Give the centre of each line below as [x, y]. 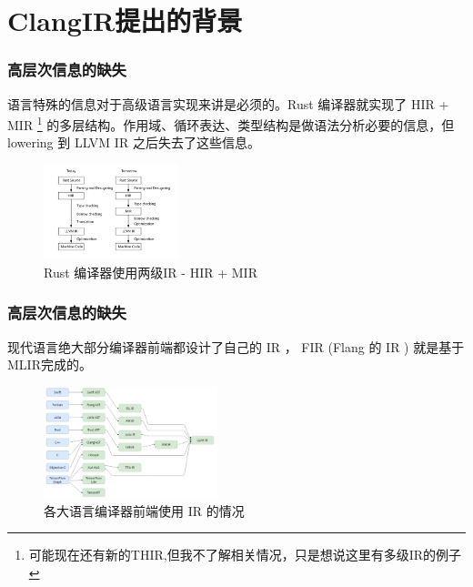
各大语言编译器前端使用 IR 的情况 [144, 510]
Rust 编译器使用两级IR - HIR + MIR [151, 272]
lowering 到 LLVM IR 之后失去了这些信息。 [134, 142]
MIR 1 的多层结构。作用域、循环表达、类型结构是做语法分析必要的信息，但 [231, 123]
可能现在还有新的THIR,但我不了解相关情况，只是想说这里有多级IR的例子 [245, 555]
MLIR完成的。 [50, 364]
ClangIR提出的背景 [125, 20]
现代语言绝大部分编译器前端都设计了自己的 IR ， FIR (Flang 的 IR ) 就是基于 [236, 346]
